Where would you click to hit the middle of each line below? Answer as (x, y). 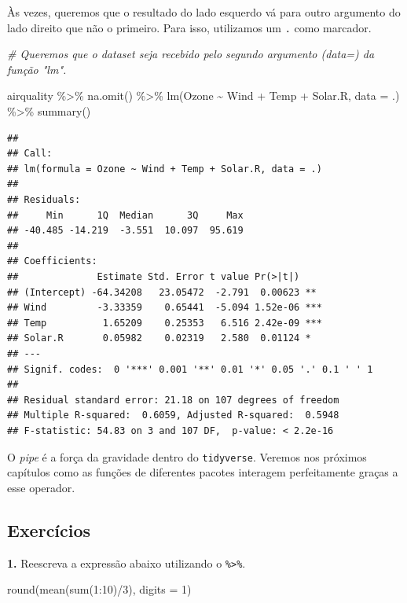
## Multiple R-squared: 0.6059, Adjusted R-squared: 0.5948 (173, 415)
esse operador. (41, 487)
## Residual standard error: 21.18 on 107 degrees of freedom (173, 400)
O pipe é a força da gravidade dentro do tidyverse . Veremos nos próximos (187, 456)
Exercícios (49, 529)
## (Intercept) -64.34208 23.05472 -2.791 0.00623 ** (162, 292)
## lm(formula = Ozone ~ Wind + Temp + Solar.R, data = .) (165, 169)
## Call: (30, 154)
